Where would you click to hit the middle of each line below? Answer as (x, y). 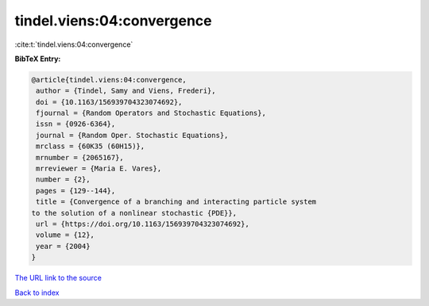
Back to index (37, 293)
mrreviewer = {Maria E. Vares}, (99, 169)
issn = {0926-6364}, (76, 124)
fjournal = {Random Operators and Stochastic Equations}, (151, 113)
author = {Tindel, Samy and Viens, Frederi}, (126, 91)
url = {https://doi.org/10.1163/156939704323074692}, (143, 224)
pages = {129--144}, (76, 191)
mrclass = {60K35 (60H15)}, (91, 146)
